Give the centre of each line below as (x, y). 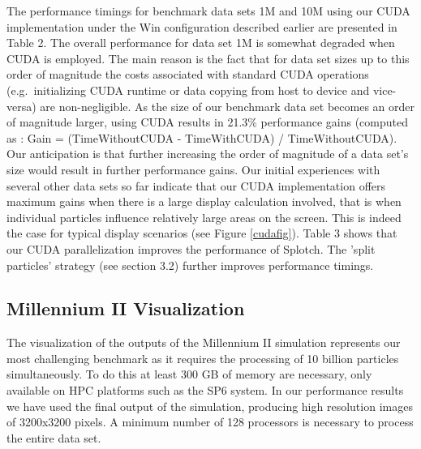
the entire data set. (54, 437)
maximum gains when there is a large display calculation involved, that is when (204, 201)
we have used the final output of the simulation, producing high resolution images (210, 406)
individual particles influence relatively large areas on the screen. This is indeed (204, 217)
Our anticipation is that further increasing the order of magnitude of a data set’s (208, 154)
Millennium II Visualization (126, 308)
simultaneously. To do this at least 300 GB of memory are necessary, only (189, 374)
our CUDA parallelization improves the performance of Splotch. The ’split (191, 248)
